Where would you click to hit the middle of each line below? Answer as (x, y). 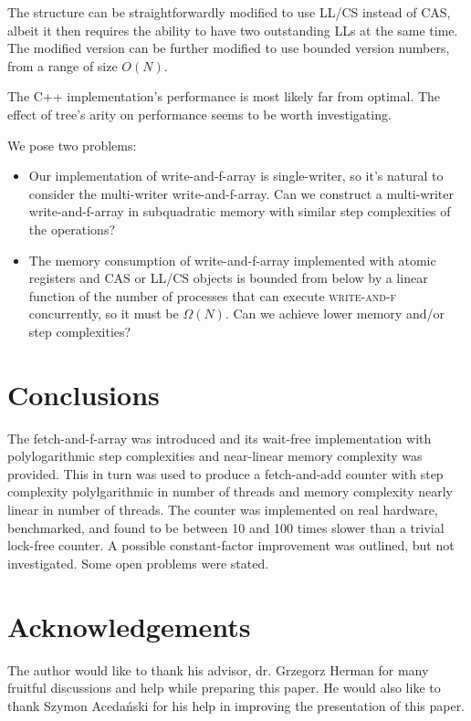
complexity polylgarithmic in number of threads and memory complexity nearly (230, 491)
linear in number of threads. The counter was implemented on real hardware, (223, 509)
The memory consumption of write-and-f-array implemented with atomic (232, 260)
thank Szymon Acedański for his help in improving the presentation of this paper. (236, 705)
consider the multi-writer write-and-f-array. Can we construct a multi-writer (241, 193)
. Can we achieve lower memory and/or (335, 313)
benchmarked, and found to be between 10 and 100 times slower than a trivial (226, 527)
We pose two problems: (72, 145)
